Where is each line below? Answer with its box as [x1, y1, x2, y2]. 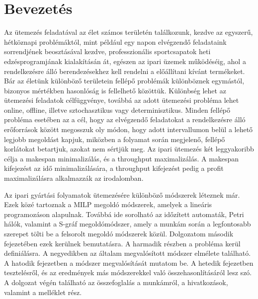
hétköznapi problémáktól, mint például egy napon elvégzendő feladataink [4, 36, 227, 47]
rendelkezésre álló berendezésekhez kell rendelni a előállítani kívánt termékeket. [4, 66, 245, 76]
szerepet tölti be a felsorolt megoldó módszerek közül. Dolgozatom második [4, 228, 234, 238]
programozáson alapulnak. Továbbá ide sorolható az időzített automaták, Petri [4, 209, 244, 219]
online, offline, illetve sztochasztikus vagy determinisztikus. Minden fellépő [4, 104, 231, 115]
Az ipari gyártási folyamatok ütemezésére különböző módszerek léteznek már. [4, 189, 240, 200]
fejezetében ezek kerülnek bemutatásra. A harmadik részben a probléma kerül [4, 238, 241, 248]
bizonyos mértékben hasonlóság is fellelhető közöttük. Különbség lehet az [4, 85, 226, 95]
